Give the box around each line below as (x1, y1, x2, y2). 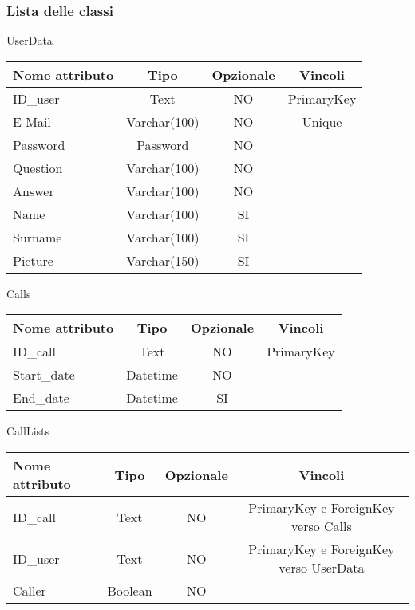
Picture (13, 250, 53, 270)
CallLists (6, 423, 50, 439)
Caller (13, 581, 46, 600)
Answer (13, 181, 54, 200)
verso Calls (291, 517, 352, 535)
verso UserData (279, 558, 365, 577)
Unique (302, 112, 342, 131)
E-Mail (13, 112, 51, 131)
